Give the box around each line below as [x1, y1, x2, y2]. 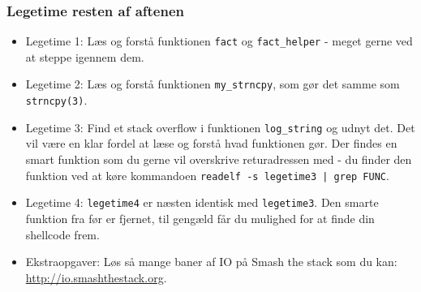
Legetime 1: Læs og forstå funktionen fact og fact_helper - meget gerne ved [25, 32, 413, 49]
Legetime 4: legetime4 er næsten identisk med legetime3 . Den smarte [25, 194, 379, 211]
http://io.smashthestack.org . [25, 268, 167, 286]
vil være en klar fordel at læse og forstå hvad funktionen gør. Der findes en [25, 135, 397, 152]
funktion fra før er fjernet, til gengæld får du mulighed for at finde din [25, 209, 375, 226]
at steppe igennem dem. [25, 48, 144, 65]
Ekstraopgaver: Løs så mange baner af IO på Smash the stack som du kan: [25, 253, 397, 270]
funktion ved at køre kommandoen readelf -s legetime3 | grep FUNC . [25, 166, 389, 183]
